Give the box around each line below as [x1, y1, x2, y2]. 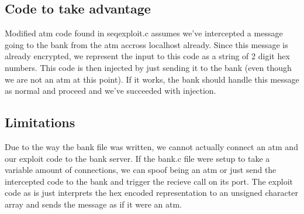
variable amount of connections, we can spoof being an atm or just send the [5, 164, 277, 176]
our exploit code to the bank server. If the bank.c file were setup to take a [5, 152, 270, 164]
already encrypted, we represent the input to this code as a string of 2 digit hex [5, 50, 290, 62]
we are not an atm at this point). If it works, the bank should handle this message [5, 73, 299, 85]
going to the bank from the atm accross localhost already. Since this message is [5, 38, 288, 50]
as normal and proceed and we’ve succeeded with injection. [5, 84, 216, 97]
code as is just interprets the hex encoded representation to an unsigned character [5, 186, 298, 199]
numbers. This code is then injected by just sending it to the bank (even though [5, 61, 292, 73]
